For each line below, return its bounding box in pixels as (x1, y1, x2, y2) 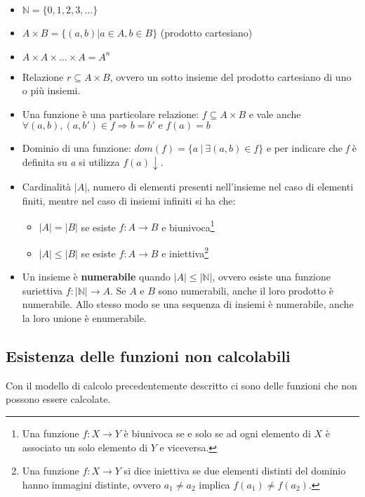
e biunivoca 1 (161, 217, 215, 234)
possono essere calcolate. (6, 392, 111, 406)
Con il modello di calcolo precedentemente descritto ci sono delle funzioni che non (6, 377, 357, 392)
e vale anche (248, 106, 301, 121)
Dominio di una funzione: (22, 141, 131, 155)
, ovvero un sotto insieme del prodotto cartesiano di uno (109, 69, 352, 84)
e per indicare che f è (266, 141, 357, 155)
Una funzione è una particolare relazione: (22, 106, 199, 121)
